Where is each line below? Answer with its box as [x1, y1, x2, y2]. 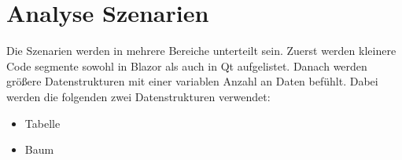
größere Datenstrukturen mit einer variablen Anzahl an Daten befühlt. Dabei [6, 73, 378, 89]
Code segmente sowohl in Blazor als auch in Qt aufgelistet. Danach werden [6, 57, 367, 74]
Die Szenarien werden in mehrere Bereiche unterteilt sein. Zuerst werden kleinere [6, 42, 396, 59]
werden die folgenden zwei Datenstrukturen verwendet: [6, 88, 271, 104]
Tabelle [24, 115, 61, 131]
